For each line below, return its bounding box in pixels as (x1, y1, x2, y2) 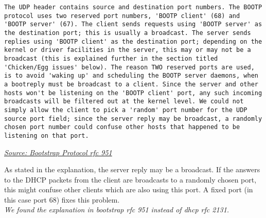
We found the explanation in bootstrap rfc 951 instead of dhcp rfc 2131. (4, 204, 229, 215)
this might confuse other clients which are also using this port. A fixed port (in (4, 184, 253, 195)
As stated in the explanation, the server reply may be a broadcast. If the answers (4, 164, 260, 175)
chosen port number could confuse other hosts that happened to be (4, 123, 240, 131)
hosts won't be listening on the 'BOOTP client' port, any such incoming (4, 89, 262, 97)
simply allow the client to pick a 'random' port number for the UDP (4, 106, 247, 114)
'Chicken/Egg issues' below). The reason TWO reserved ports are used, (4, 63, 255, 71)
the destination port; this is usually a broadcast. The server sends (4, 29, 251, 37)
